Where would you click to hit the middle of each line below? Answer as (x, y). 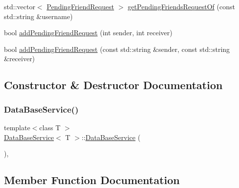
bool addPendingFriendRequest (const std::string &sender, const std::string (117, 49)
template (17, 127)
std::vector (20, 6)
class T (50, 127)
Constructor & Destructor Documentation (113, 85)
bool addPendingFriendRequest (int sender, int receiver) (88, 33)
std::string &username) (38, 16)
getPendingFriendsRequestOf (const (181, 6)
